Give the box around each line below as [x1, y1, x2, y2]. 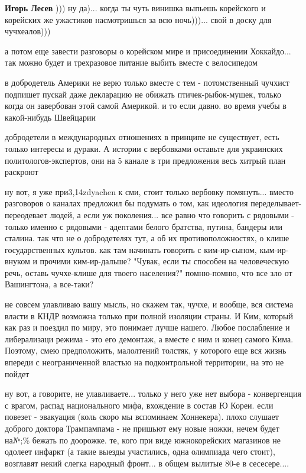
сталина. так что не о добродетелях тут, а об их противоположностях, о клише [5, 232, 289, 244]
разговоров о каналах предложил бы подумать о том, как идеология [5, 197, 248, 209]
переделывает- [250, 197, 302, 209]
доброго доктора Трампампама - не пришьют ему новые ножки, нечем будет [5, 422, 279, 434]
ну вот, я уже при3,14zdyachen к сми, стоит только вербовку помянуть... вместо [5, 185, 294, 197]
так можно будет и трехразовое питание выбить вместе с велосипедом [5, 56, 258, 69]
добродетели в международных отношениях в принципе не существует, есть [5, 131, 279, 143]
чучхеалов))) [5, 25, 51, 37]
